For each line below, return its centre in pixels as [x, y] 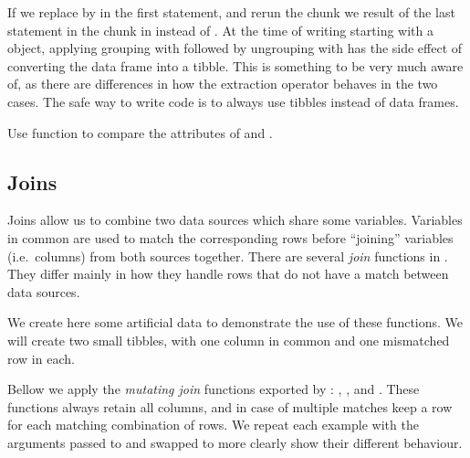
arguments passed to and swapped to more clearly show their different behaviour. [235, 442]
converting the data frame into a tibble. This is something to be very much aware [235, 65]
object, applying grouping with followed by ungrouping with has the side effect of [235, 48]
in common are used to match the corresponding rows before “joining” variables [230, 237]
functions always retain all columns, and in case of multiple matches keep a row [230, 406]
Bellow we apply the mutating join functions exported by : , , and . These [214, 389]
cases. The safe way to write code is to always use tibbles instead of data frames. [233, 101]
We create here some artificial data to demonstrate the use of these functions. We [235, 322]
